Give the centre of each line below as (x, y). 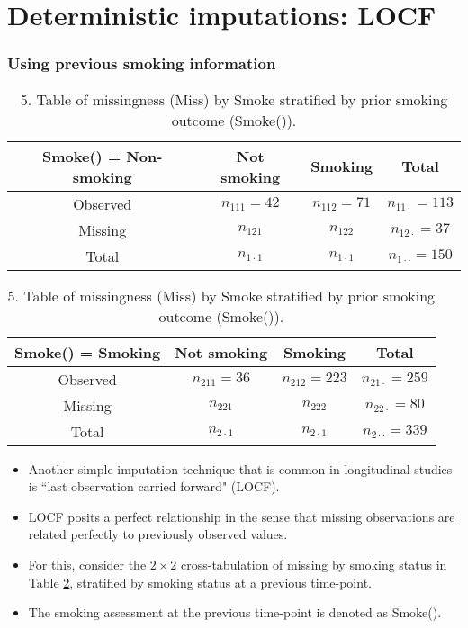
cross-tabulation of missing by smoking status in (314, 564)
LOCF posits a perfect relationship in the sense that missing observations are (242, 516)
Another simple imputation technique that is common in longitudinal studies (240, 468)
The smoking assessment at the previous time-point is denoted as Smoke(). (235, 612)
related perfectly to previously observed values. (158, 534)
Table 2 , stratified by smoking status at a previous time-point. (200, 582)
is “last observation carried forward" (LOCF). (154, 486)
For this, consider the (87, 564)
